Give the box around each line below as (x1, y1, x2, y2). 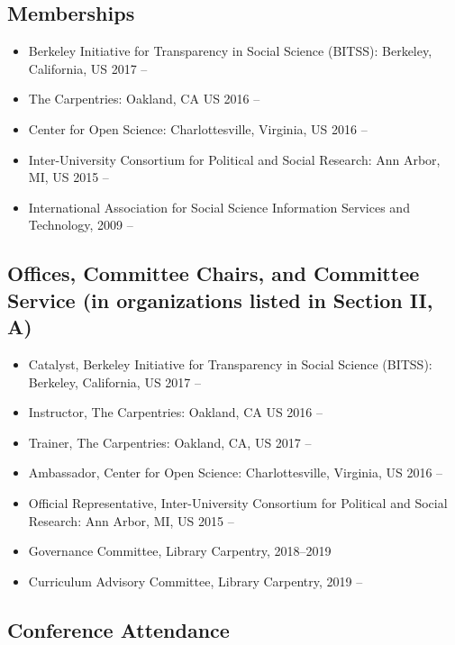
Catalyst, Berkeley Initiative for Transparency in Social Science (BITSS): (28, 354, 432, 373)
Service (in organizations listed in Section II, (7, 286, 433, 313)
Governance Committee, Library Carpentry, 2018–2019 (28, 541, 332, 560)
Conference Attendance (7, 615, 230, 643)
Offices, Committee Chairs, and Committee (7, 259, 420, 287)
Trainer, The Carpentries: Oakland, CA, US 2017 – (28, 432, 312, 451)
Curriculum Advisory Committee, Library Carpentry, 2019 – (28, 571, 363, 590)
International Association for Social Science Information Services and (28, 197, 410, 216)
